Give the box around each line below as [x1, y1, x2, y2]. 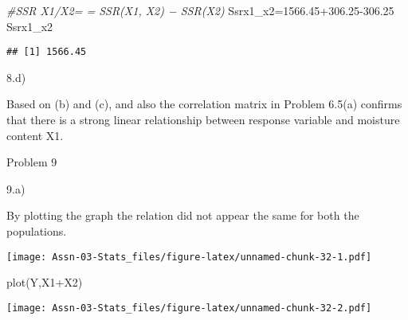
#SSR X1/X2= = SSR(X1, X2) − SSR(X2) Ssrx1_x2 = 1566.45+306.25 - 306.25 [6, 2, 394, 18]
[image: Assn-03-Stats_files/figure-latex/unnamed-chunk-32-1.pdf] [6, 251, 372, 263]
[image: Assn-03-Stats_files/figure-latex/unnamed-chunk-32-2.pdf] [6, 302, 372, 314]
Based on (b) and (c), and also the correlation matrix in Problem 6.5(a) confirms [6, 96, 402, 112]
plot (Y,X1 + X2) [6, 274, 83, 291]
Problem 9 [6, 154, 57, 170]
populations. [6, 223, 67, 239]
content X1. [6, 127, 64, 143]
